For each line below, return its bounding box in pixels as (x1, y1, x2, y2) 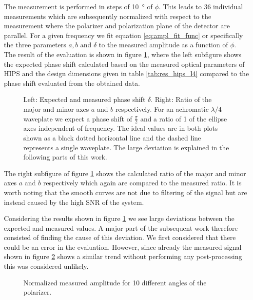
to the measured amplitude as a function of (98, 40, 228, 50)
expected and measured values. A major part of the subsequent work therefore (4, 222, 238, 233)
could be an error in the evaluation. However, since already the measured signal (4, 241, 242, 252)
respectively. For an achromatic (115, 103, 209, 114)
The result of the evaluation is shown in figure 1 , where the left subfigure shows (4, 49, 242, 59)
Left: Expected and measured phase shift (23, 94, 146, 104)
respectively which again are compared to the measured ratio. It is (43, 178, 242, 188)
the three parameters (4, 40, 66, 50)
